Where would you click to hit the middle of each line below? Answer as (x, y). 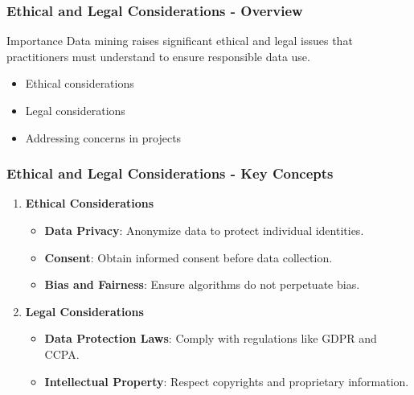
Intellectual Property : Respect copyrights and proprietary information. (227, 381)
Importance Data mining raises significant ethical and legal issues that (180, 41)
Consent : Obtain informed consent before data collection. (189, 257)
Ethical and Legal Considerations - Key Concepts (170, 173)
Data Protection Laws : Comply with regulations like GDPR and (211, 338)
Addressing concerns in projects (103, 137)
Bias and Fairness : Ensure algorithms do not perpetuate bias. (202, 284)
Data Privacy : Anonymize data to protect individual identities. (204, 230)
